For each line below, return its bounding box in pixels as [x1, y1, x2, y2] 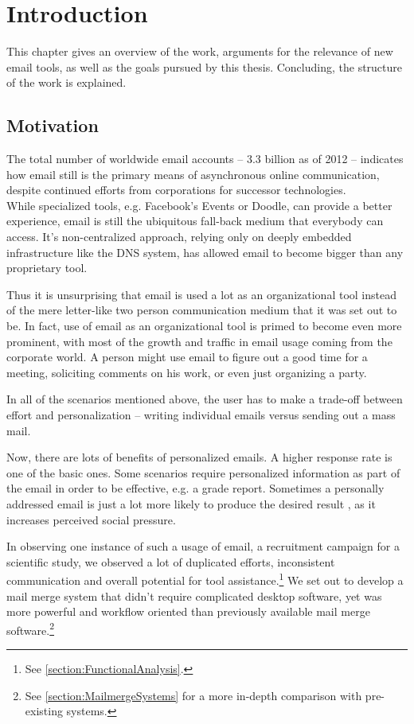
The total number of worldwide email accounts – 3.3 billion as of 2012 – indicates [6, 150, 404, 167]
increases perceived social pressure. [6, 511, 176, 527]
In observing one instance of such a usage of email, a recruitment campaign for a [6, 538, 400, 555]
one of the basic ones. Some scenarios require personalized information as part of [6, 464, 400, 481]
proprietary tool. [6, 259, 88, 276]
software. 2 [6, 619, 55, 638]
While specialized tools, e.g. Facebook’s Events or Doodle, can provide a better [6, 197, 393, 213]
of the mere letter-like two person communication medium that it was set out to [6, 302, 397, 318]
